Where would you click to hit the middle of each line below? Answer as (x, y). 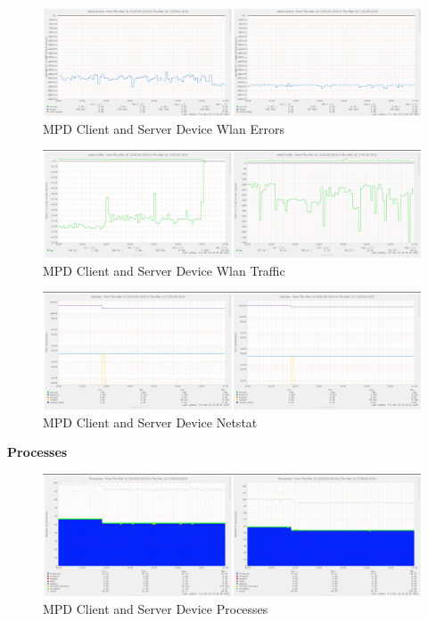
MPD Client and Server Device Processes (156, 608)
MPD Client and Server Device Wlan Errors (164, 128)
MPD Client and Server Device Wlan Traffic (164, 270)
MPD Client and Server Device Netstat (150, 422)
